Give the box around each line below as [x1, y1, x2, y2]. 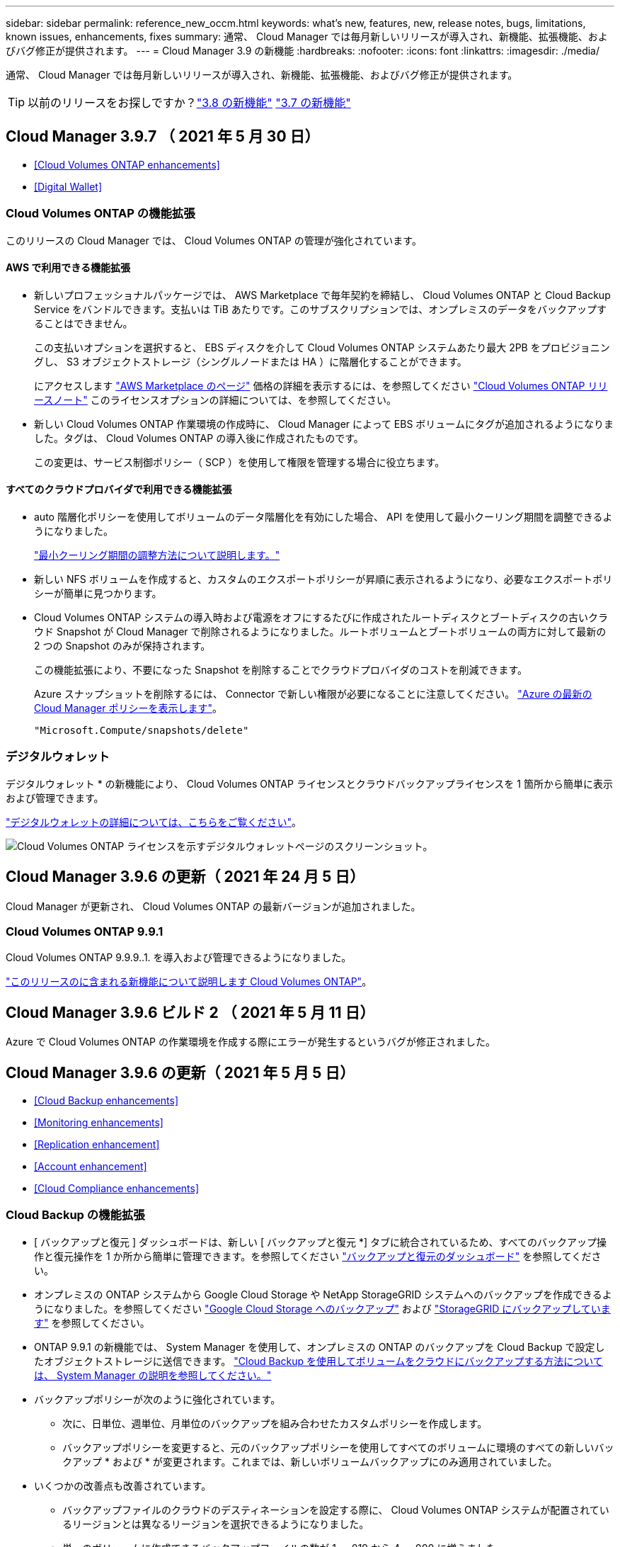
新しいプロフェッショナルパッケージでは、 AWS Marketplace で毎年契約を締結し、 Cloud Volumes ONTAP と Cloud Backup [34, 288, 611, 301]
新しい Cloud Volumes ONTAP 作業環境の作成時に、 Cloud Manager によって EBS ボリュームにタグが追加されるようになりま [34, 417, 614, 430]
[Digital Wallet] [34, 180, 102, 193]
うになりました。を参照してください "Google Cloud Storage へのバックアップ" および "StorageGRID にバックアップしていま [34, 1302, 611, 1315]
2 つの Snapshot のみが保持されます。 [34, 640, 211, 652]
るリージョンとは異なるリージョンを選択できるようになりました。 [62, 1517, 369, 1530]
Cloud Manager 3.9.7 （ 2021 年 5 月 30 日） [6, 127, 320, 146]
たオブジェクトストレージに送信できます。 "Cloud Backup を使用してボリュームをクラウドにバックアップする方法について [34, 1354, 603, 1367]
